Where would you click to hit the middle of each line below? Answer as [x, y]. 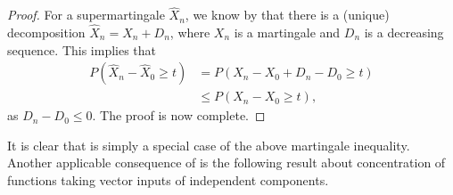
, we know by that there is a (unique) [287, 15]
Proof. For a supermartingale [86, 15]
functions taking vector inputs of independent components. [168, 180]
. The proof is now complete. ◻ [179, 115]
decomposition [46, 32]
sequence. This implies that [82, 49]
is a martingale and [287, 32]
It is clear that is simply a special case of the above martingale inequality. [209, 145]
